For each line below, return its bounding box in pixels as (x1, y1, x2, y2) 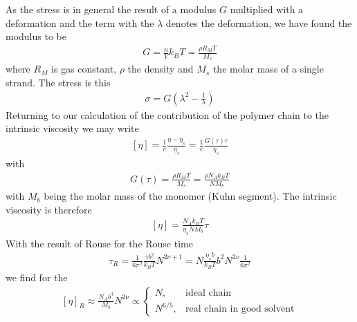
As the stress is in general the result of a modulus (6, 2, 217, 16)
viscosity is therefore (6, 202, 92, 216)
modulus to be (6, 29, 66, 44)
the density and (127, 61, 194, 76)
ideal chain (185, 287, 232, 298)
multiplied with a (230, 2, 304, 16)
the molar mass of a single (212, 61, 324, 76)
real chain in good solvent (185, 304, 295, 314)
